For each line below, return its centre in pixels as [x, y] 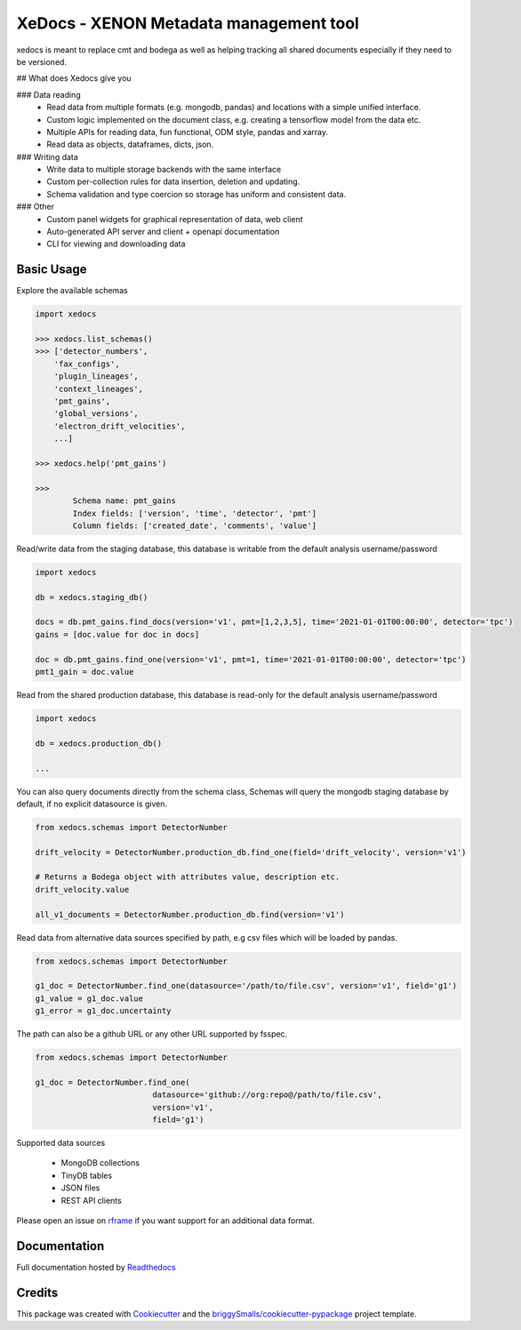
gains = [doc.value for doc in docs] [117, 634]
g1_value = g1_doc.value [89, 998]
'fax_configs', [87, 364]
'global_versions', [96, 414]
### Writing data [48, 156]
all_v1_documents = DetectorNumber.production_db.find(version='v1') [190, 914]
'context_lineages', [99, 389]
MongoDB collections [100, 1163]
